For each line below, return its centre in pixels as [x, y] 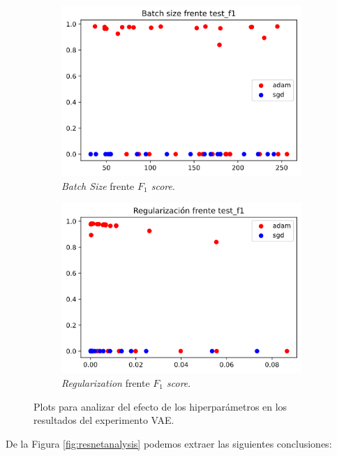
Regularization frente [106, 383]
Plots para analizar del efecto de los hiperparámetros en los [160, 406]
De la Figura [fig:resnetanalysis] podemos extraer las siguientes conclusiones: [169, 443]
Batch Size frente [98, 185]
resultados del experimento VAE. [104, 420]
